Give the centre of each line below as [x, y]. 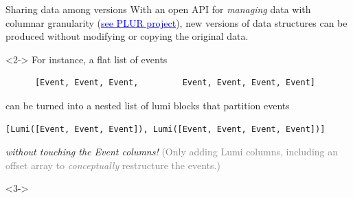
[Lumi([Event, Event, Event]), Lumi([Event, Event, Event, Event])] [166, 129]
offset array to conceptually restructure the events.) [113, 165]
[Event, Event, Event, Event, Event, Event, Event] [175, 83]
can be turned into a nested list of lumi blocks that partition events [148, 105]
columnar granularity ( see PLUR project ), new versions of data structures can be [176, 22]
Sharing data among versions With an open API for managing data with [158, 9]
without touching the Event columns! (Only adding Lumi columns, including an [172, 152]
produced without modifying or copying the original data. [127, 36]
